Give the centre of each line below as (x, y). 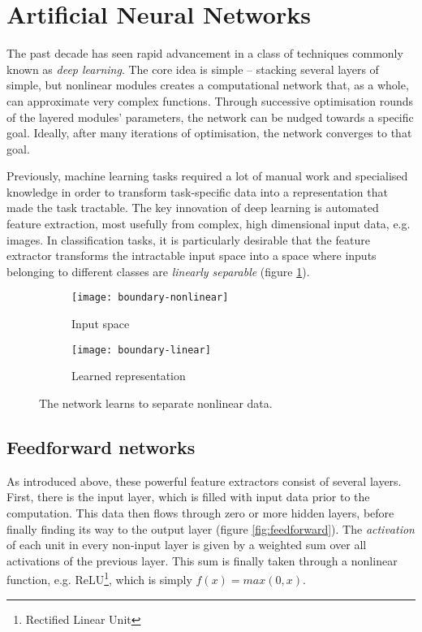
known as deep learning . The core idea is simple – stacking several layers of (193, 69)
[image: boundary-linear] (141, 350)
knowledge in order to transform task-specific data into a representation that (197, 191)
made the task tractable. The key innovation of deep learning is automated (193, 208)
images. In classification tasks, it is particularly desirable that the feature (188, 239)
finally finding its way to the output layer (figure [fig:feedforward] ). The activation (211, 528)
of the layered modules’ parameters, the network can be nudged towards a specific (210, 117)
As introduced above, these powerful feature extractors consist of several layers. (204, 480)
